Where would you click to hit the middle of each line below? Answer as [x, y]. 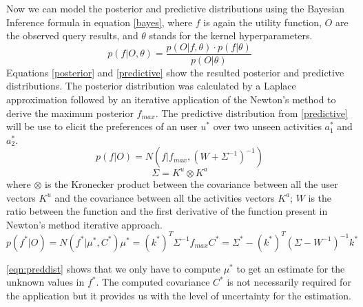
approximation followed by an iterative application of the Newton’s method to [171, 99]
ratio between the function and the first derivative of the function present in [167, 211]
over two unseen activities [267, 126]
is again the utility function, [262, 22]
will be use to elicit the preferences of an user [102, 126]
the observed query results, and [72, 35]
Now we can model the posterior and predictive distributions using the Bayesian [176, 8]
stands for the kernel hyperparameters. [231, 35]
